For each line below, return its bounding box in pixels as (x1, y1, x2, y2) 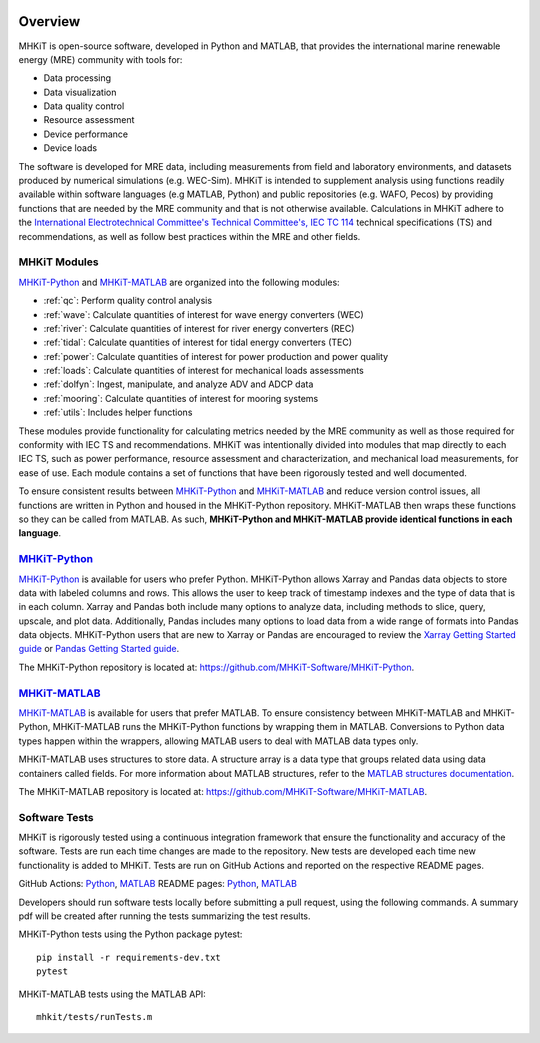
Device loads (43, 142, 98, 154)
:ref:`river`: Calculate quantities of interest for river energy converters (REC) (43, 322, 355, 334)
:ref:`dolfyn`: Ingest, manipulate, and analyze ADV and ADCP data (43, 378, 314, 390)
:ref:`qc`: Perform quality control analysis (43, 295, 213, 307)
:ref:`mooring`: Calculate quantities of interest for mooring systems (43, 392, 319, 404)
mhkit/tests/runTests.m (36, 1011, 153, 1022)
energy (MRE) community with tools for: (18, 53, 183, 65)
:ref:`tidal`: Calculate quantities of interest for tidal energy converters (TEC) (43, 336, 353, 349)
